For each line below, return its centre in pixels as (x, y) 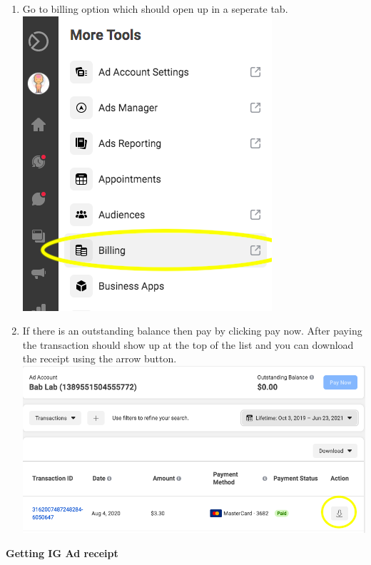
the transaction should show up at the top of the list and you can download (188, 344)
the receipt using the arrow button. (100, 358)
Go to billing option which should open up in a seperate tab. (155, 9)
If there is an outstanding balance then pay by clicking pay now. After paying (192, 331)
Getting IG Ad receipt (62, 553)
